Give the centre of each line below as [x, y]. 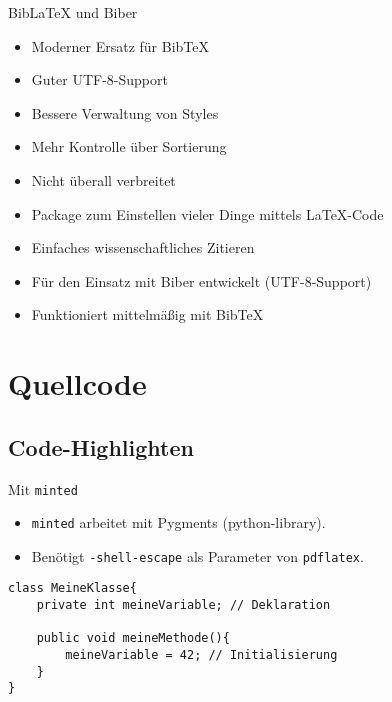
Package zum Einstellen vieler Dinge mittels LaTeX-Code [207, 213]
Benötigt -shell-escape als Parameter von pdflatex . [197, 555]
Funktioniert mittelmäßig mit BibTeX [147, 314]
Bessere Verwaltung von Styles [125, 112]
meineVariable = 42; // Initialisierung [201, 655]
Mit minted [43, 488]
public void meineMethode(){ [133, 638]
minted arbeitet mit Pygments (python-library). [178, 522]
